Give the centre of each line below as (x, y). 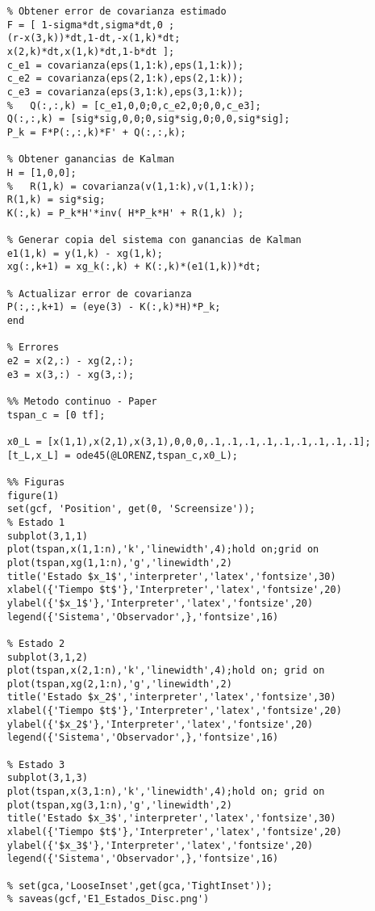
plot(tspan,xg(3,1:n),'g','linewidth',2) (119, 805)
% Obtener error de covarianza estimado (117, 11)
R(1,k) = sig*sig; (56, 200)
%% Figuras (36, 482)
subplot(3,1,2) (47, 657)
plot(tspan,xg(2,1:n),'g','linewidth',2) (119, 684)
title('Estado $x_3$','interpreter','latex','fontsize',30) (171, 819)
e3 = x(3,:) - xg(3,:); (71, 374)
